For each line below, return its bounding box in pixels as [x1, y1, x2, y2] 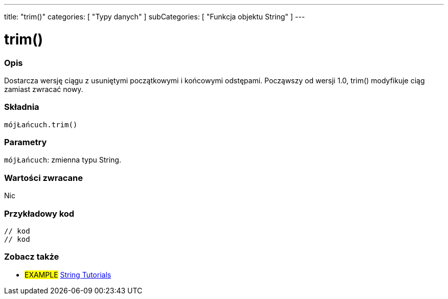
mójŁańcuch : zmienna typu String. [4, 155, 121, 165]
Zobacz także [4, 251, 59, 262]
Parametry [4, 137, 47, 147]
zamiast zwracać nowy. [4, 84, 83, 94]
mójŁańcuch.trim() [4, 120, 78, 129]
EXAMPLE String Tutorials [25, 270, 111, 279]
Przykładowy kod [4, 208, 75, 219]
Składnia [4, 102, 39, 112]
